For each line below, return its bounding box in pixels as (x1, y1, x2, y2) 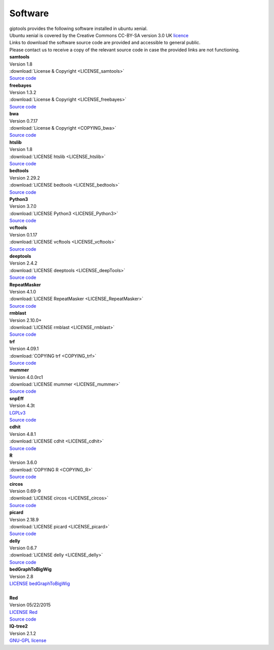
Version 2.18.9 (9, 516, 39, 522)
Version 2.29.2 (9, 174, 40, 181)
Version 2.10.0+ (9, 317, 42, 323)
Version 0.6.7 (9, 545, 37, 551)
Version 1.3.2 (9, 90, 37, 96)
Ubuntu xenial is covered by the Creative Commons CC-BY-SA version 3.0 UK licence (9, 32, 189, 38)
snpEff (9, 395, 24, 401)
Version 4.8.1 (9, 431, 36, 437)
